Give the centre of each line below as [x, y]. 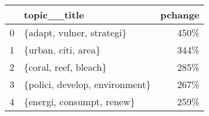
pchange [180, 15]
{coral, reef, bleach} [65, 67]
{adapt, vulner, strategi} [76, 32]
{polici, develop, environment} [87, 84]
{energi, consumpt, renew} [79, 101]
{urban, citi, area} [62, 50]
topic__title [54, 15]
